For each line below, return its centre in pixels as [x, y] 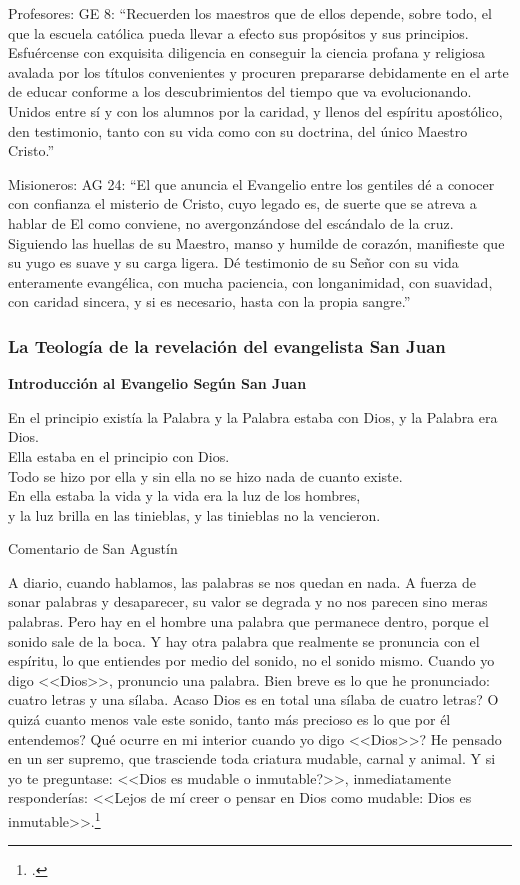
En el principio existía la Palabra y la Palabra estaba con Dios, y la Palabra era [253, 416]
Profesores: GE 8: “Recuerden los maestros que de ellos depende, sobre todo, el [250, 13]
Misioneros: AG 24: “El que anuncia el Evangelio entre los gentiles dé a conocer [251, 183]
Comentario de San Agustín [93, 548]
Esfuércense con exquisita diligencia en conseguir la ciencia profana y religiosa [247, 52]
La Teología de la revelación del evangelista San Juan [227, 345]
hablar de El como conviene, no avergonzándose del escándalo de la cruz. [231, 222]
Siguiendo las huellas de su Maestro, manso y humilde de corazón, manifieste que [256, 242]
